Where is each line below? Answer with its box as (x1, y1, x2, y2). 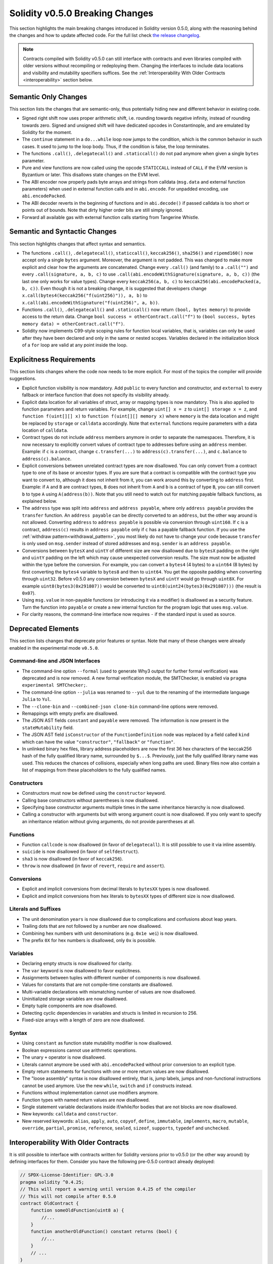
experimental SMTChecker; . (22, 682, 88, 688)
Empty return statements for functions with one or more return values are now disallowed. (22, 1068, 210, 1074)
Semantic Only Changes (9, 93, 87, 101)
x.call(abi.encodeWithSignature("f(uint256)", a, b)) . (22, 299, 159, 305)
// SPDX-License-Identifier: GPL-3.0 (20, 1172, 114, 1178)
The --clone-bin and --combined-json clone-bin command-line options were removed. (22, 703, 218, 709)
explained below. (22, 498, 58, 504)
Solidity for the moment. (22, 129, 73, 135)
